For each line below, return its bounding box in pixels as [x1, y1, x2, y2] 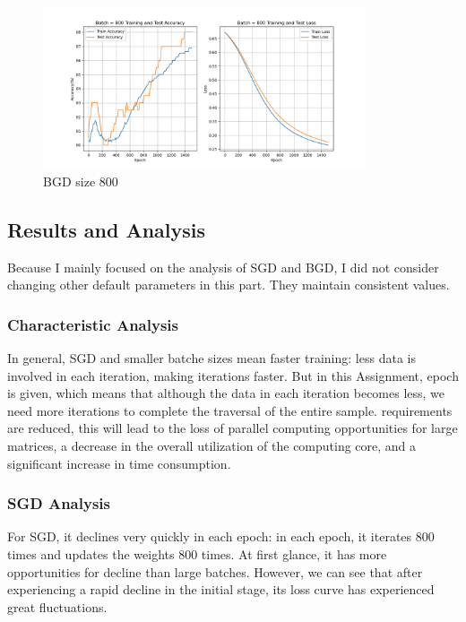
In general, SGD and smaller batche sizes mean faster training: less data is [7, 348, 416, 367]
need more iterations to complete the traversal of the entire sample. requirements [7, 401, 453, 419]
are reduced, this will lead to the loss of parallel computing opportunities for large [7, 419, 458, 437]
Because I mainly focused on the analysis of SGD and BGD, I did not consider [7, 257, 439, 276]
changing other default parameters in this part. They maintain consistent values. [7, 275, 450, 294]
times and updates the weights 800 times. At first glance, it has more [7, 544, 387, 563]
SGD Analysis [7, 492, 110, 514]
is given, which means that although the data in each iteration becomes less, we [7, 384, 445, 402]
